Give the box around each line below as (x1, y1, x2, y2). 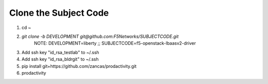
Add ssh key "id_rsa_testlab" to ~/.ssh (21, 49, 99, 55)
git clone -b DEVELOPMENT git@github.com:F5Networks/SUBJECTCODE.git (21, 33, 179, 39)
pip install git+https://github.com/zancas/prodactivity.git (21, 63, 136, 69)
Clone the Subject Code (9, 7, 109, 18)
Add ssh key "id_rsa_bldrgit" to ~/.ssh (21, 56, 99, 62)
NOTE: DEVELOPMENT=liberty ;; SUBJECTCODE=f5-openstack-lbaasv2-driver (34, 40, 196, 46)
